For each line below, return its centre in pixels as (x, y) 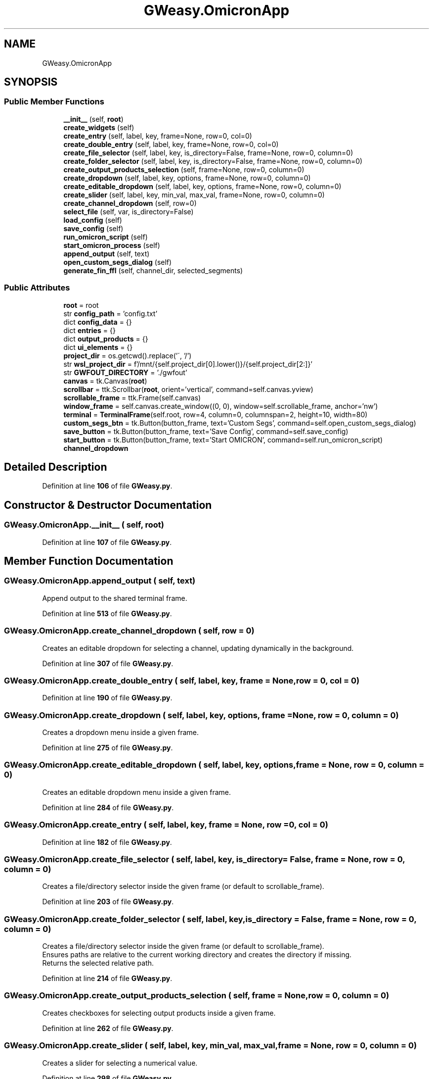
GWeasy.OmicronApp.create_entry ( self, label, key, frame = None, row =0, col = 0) (166, 825)
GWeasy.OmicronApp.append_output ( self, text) (100, 581)
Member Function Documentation (89, 561)
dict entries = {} (89, 330)
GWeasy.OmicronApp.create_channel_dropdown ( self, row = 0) (129, 631)
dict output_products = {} (106, 339)
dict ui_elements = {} (98, 347)
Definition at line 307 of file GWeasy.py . (108, 663)
